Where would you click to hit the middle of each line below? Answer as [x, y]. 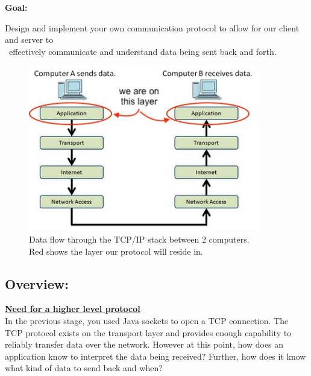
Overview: [37, 283]
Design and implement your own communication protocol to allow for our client [152, 27]
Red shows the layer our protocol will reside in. [116, 251]
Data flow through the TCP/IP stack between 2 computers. [139, 239]
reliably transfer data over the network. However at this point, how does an [144, 344]
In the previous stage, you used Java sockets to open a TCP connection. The [147, 320]
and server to [29, 40]
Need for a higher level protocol [73, 309]
